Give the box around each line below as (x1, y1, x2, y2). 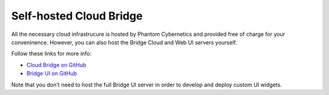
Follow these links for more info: (11, 50, 92, 57)
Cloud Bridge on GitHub (26, 61, 87, 68)
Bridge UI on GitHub (26, 70, 77, 77)
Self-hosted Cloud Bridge (11, 9, 143, 23)
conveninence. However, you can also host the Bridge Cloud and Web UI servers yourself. (11, 38, 238, 46)
